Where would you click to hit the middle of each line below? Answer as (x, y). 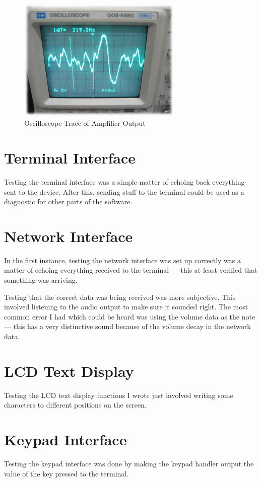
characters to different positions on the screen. (75, 405)
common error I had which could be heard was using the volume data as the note (130, 316)
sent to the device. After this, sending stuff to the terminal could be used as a (124, 191)
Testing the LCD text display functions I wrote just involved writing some (119, 395)
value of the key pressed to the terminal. (67, 473)
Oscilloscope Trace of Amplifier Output (85, 123)
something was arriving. (41, 280)
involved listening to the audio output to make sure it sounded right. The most (126, 307)
